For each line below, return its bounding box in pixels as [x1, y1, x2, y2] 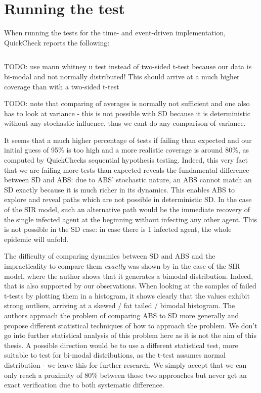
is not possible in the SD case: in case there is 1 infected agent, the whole [4, 224, 232, 234]
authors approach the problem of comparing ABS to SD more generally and [4, 310, 239, 320]
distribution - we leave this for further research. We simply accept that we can [4, 359, 247, 370]
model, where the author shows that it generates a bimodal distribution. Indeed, [4, 270, 253, 281]
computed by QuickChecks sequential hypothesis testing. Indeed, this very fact [4, 155, 248, 165]
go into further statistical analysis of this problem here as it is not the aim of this [4, 330, 256, 340]
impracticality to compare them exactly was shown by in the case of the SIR [4, 261, 240, 271]
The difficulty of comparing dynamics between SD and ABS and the [4, 251, 215, 261]
